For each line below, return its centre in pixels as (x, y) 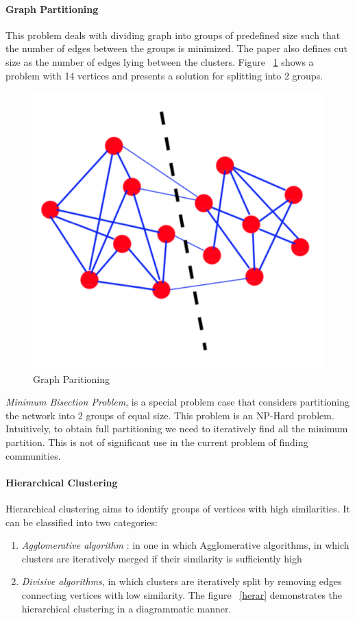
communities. (33, 455)
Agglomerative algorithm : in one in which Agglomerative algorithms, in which (185, 545)
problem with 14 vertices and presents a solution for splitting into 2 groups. (164, 75)
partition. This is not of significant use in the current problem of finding (157, 442)
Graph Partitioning (52, 9)
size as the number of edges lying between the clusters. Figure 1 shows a (160, 61)
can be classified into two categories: (82, 522)
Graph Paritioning (72, 379)
